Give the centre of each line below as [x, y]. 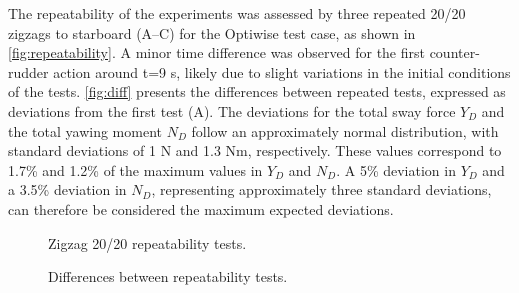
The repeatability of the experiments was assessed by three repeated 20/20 [237, 13]
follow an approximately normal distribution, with [345, 130]
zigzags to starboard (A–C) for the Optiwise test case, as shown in [212, 32]
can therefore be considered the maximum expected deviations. [201, 208]
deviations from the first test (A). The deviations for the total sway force [232, 110]
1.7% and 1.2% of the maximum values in [135, 169]
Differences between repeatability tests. [168, 276]
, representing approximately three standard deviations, [321, 189]
